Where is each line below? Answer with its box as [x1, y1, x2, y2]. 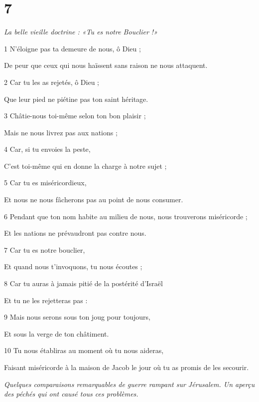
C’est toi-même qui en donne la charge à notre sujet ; [4, 160, 167, 171]
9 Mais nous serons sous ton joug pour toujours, [4, 312, 150, 322]
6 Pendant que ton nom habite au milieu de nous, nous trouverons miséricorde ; [4, 211, 248, 221]
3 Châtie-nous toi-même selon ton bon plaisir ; [4, 110, 146, 121]
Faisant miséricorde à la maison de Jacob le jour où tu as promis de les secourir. [4, 362, 249, 372]
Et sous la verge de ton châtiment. [4, 328, 109, 339]
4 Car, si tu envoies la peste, [4, 144, 91, 154]
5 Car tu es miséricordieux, [4, 177, 87, 188]
